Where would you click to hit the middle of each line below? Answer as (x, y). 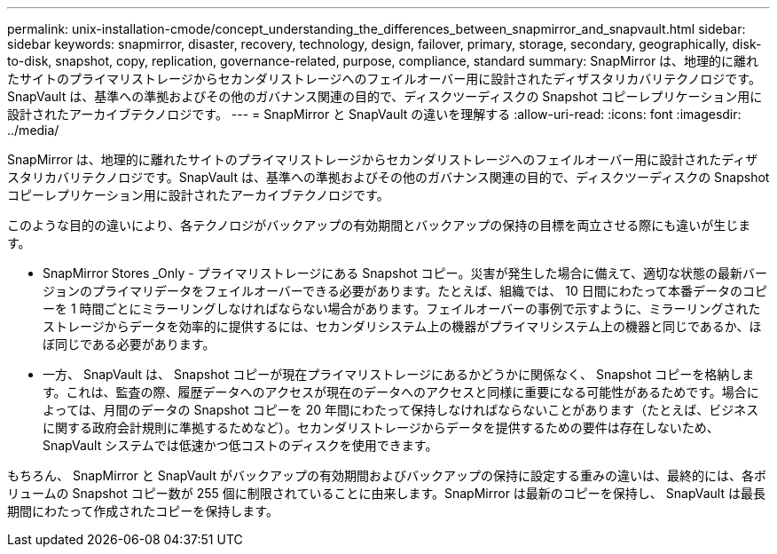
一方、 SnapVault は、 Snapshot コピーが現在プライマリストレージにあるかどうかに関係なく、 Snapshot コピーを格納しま (399, 374)
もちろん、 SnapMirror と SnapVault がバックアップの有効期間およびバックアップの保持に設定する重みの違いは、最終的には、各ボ (387, 475)
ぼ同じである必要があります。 (129, 344)
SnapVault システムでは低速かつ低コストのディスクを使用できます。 (240, 445)
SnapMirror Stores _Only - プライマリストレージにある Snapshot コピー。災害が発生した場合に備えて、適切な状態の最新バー (405, 273)
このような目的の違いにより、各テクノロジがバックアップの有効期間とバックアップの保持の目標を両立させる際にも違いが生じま (379, 225)
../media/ (33, 130)
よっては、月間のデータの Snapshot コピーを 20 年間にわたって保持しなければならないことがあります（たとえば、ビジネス (401, 410)
